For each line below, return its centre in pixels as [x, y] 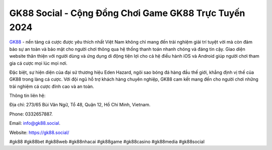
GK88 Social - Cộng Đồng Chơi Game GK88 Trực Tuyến [127, 13]
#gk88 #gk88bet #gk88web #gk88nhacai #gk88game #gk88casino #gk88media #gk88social [107, 142]
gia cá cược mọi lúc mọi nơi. [38, 63]
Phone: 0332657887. [31, 114]
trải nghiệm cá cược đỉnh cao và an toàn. [52, 86]
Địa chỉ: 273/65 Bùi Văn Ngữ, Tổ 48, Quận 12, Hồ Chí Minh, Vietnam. [80, 105]
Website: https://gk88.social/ [39, 132]
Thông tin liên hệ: [27, 96]
